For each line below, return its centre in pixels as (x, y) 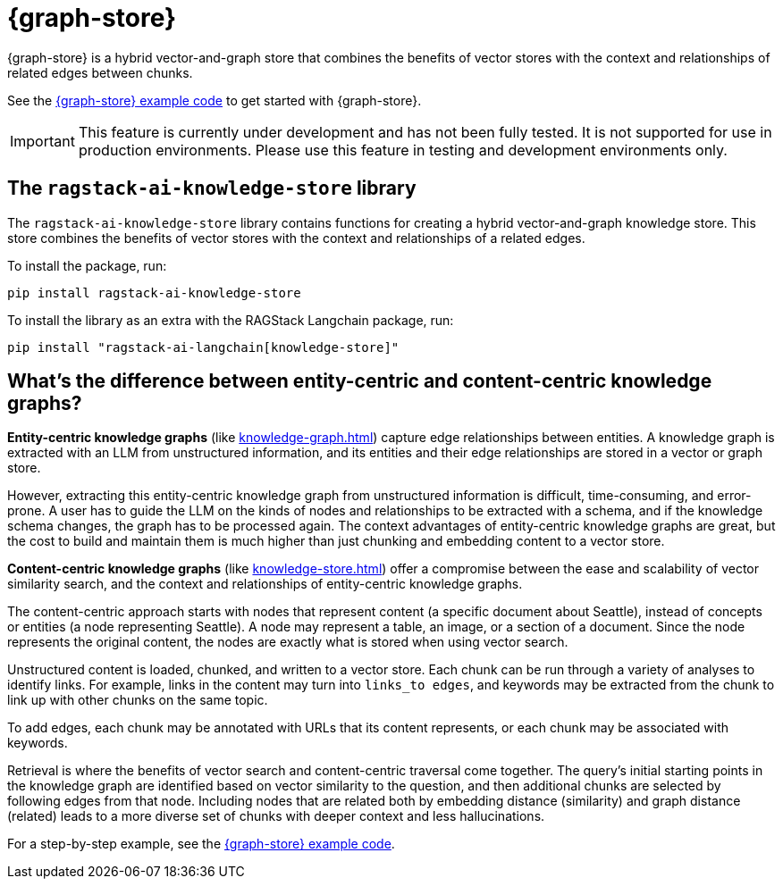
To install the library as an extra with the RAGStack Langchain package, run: (231, 320)
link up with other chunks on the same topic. (138, 700)
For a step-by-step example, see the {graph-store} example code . (201, 844)
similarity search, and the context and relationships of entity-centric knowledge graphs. (265, 584)
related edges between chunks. (100, 72)
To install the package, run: (87, 265)
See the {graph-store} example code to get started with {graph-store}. (215, 100)
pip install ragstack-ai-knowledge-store (154, 293)
